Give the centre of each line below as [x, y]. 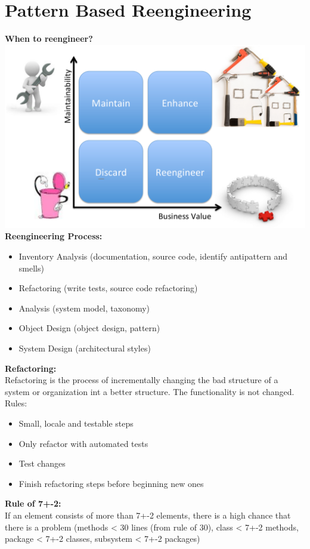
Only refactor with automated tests [83, 443]
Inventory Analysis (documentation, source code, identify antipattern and [153, 256]
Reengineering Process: [54, 236]
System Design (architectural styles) [85, 348]
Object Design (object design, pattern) [89, 328]
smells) [31, 268]
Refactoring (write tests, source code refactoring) [108, 288]
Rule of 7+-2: [33, 503]
